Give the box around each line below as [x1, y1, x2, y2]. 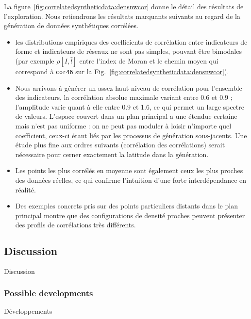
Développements [4, 305, 52, 316]
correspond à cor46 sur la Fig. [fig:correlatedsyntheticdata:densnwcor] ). [15, 66, 229, 76]
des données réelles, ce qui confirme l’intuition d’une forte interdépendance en [15, 175, 247, 185]
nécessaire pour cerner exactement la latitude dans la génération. [15, 149, 209, 159]
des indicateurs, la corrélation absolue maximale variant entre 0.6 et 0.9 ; [15, 92, 233, 102]
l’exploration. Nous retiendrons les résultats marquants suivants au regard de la [4, 11, 241, 21]
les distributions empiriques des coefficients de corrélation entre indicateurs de [15, 36, 248, 47]
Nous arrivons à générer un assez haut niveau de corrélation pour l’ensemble [15, 82, 242, 93]
